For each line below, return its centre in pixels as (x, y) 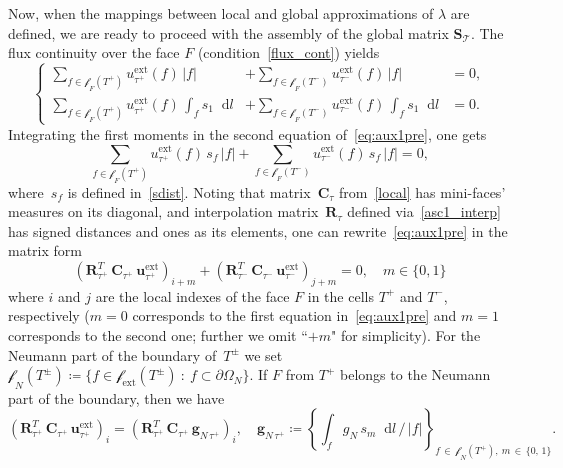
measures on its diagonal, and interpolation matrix (163, 211)
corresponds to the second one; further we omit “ (158, 335)
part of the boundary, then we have (116, 397)
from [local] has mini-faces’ (422, 191)
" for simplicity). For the (406, 335)
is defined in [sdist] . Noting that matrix (189, 191)
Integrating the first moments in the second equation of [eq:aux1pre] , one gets (247, 133)
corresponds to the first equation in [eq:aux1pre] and (294, 315)
